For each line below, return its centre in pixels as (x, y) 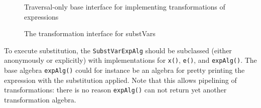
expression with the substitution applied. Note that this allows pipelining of (120, 80)
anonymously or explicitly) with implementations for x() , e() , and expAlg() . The (130, 60)
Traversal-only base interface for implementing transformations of (125, 7)
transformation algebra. (40, 99)
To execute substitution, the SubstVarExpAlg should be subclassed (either (118, 50)
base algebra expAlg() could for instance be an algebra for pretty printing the (124, 70)
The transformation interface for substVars (90, 33)
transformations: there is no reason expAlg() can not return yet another (115, 90)
